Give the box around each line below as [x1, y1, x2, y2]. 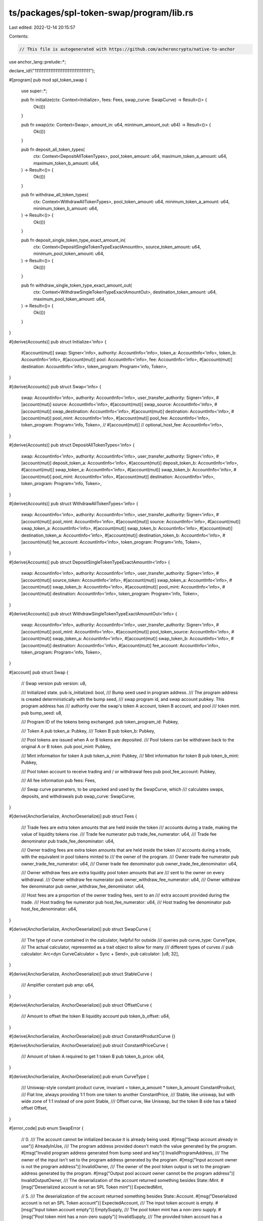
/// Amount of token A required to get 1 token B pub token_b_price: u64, [21, 1053, 165, 1059]
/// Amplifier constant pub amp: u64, [21, 982, 94, 988]
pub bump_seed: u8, [21, 710, 63, 716]
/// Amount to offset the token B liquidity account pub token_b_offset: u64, [21, 1013, 170, 1019]
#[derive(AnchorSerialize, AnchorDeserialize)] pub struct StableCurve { [9, 971, 153, 977]
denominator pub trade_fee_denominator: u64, [21, 838, 114, 844]
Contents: [9, 33, 29, 39]
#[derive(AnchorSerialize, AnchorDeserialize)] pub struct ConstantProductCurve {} [9, 1033, 175, 1039]
